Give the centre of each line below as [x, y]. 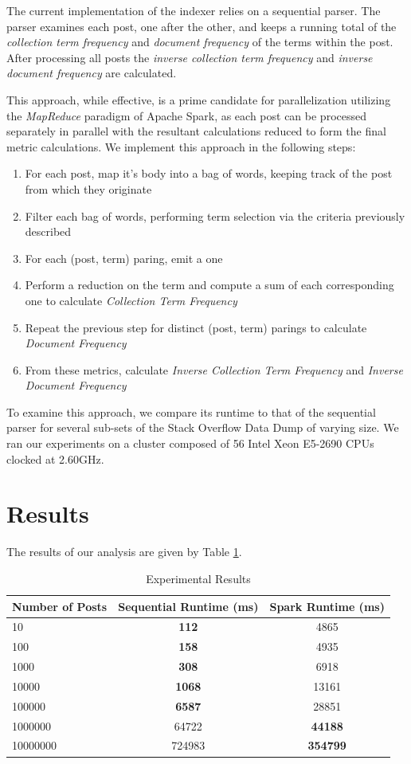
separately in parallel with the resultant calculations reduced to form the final [196, 131]
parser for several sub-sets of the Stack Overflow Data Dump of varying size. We [203, 427]
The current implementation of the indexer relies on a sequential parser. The [194, 10]
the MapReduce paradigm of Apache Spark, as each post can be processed [186, 115]
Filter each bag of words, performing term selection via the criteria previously [215, 215]
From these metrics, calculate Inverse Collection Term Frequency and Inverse [214, 369]
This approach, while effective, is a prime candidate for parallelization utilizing [199, 99]
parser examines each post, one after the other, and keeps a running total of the [202, 26]
